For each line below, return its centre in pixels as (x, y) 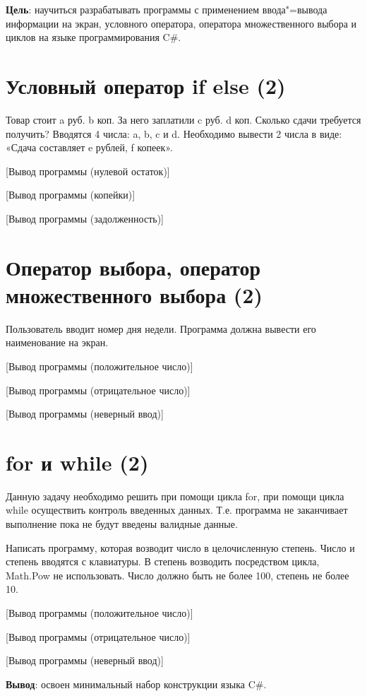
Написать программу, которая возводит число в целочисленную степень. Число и (180, 547)
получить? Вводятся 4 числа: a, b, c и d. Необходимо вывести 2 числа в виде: (174, 133)
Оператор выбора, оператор (133, 267)
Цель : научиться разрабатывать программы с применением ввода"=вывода (167, 9)
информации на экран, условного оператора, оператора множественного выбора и (181, 23)
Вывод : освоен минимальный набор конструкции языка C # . (136, 684)
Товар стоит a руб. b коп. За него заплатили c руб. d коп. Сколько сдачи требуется (183, 119)
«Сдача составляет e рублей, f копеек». (89, 147)
